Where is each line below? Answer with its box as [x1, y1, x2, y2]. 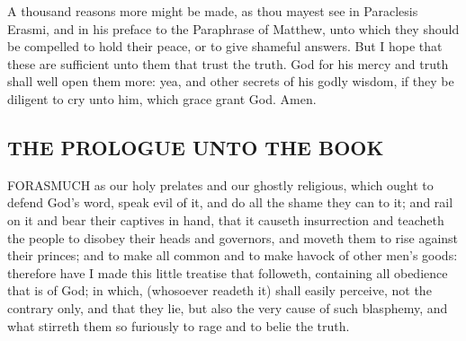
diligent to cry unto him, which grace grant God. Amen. [7, 89, 317, 108]
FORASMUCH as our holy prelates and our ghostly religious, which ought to [7, 175, 434, 194]
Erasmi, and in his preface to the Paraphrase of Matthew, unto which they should [7, 19, 460, 38]
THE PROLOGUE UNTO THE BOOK [7, 133, 384, 161]
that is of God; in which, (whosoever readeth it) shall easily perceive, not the [7, 281, 432, 300]
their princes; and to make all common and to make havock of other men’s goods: [7, 246, 458, 265]
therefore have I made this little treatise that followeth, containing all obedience [7, 263, 448, 282]
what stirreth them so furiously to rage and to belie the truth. [7, 316, 350, 335]
